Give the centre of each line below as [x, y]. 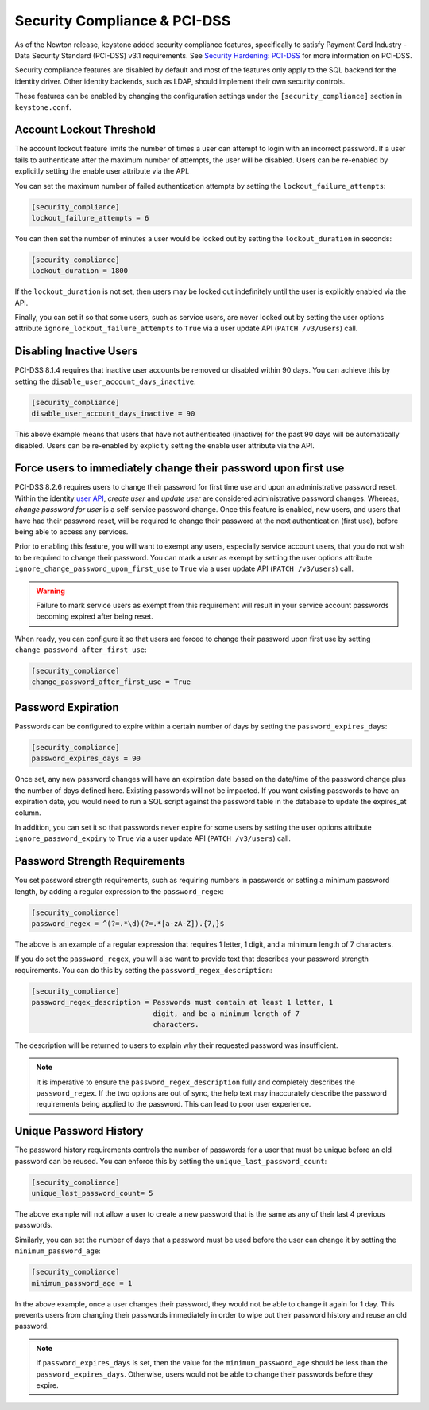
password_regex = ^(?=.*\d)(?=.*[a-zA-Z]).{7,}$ [128, 923]
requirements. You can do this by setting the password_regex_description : [144, 970]
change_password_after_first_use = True [111, 682]
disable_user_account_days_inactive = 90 [113, 414]
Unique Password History [79, 1131]
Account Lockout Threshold [85, 130]
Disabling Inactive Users [76, 352]
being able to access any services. [71, 531]
